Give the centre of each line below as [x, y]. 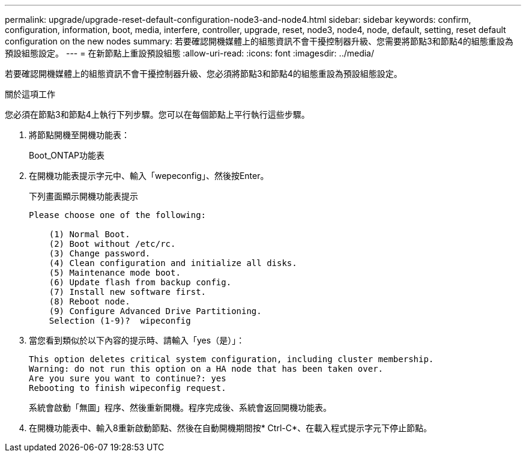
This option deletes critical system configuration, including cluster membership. [231, 359]
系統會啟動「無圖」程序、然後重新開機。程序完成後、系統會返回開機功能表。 [180, 407]
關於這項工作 [30, 94]
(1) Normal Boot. [89, 234]
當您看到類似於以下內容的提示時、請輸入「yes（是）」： [137, 340]
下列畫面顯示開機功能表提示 [83, 196]
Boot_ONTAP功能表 [67, 155]
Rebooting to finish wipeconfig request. [128, 388]
